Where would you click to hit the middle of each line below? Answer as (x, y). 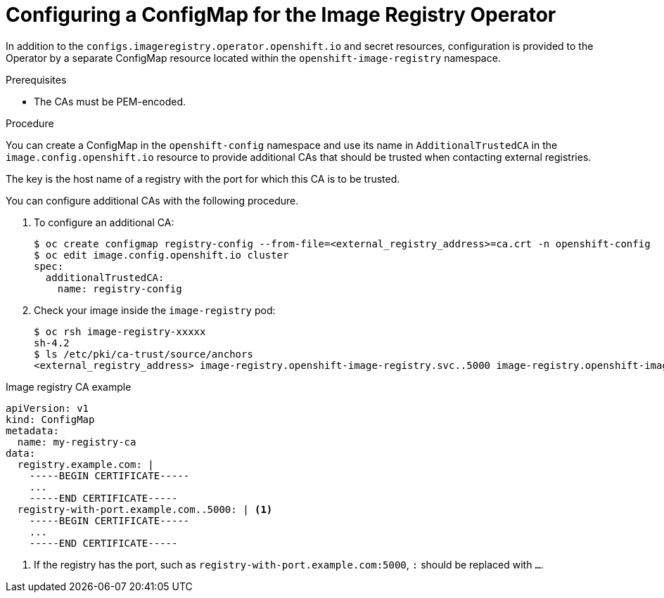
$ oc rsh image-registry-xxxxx (120, 331)
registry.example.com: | (85, 464)
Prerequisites (36, 79)
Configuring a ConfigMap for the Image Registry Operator (281, 15)
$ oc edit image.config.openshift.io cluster (161, 255)
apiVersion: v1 (47, 408)
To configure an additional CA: (104, 222)
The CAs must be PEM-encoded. (110, 101)
